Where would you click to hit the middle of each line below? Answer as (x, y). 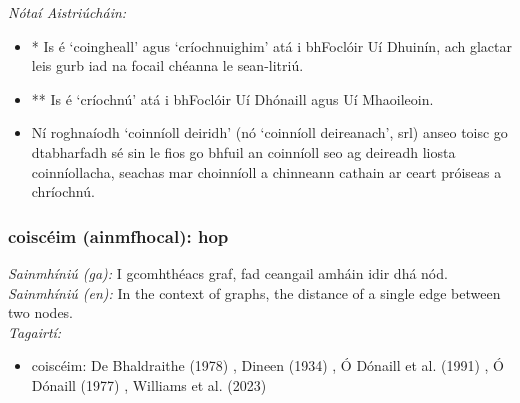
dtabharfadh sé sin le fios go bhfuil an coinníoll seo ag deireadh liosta (243, 151)
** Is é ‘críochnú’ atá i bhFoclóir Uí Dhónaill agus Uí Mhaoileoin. (232, 98)
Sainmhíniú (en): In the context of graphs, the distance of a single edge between (254, 292)
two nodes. (41, 312)
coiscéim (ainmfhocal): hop (118, 235)
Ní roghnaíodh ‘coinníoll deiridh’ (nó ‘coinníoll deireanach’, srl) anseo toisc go (269, 132)
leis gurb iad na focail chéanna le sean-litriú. (167, 65)
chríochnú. (63, 191)
